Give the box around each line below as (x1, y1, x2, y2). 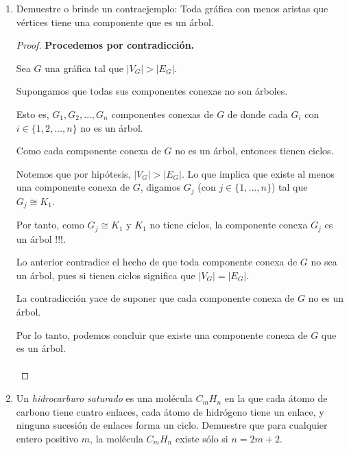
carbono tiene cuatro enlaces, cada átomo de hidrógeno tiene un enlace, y (16, 404, 324, 418)
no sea (311, 254, 337, 269)
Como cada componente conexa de (16, 143, 161, 158)
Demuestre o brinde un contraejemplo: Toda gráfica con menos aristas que (16, 1, 328, 15)
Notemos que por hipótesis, (16, 166, 131, 180)
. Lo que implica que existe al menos (181, 166, 335, 180)
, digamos (140, 180, 181, 194)
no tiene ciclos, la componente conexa (149, 217, 308, 232)
